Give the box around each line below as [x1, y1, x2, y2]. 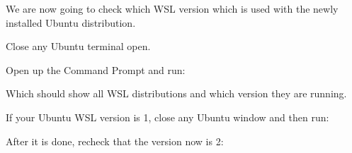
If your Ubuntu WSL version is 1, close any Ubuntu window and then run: [6, 109, 329, 124]
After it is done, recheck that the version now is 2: [6, 133, 224, 148]
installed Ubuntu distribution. [6, 15, 136, 30]
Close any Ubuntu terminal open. [6, 39, 151, 54]
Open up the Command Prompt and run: [6, 62, 186, 77]
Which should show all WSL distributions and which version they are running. [6, 86, 347, 101]
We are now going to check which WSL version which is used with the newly [6, 1, 339, 16]
